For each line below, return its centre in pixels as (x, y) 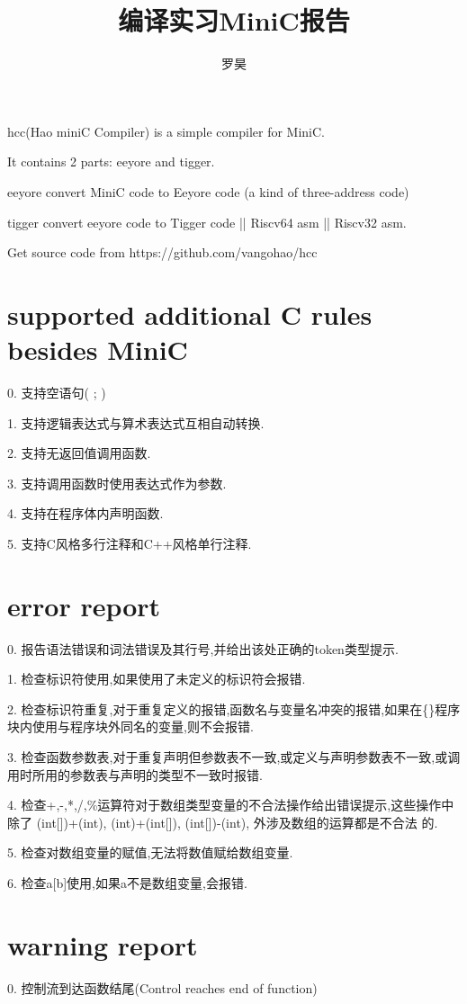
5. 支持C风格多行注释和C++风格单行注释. (130, 543)
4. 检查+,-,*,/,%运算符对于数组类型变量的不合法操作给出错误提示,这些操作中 (231, 805)
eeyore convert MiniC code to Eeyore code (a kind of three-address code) (208, 191)
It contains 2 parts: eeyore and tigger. (111, 161)
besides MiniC (98, 350)
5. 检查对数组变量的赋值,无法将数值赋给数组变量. (150, 852)
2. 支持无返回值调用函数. (79, 453)
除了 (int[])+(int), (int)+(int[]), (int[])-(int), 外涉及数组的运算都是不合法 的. (223, 822)
